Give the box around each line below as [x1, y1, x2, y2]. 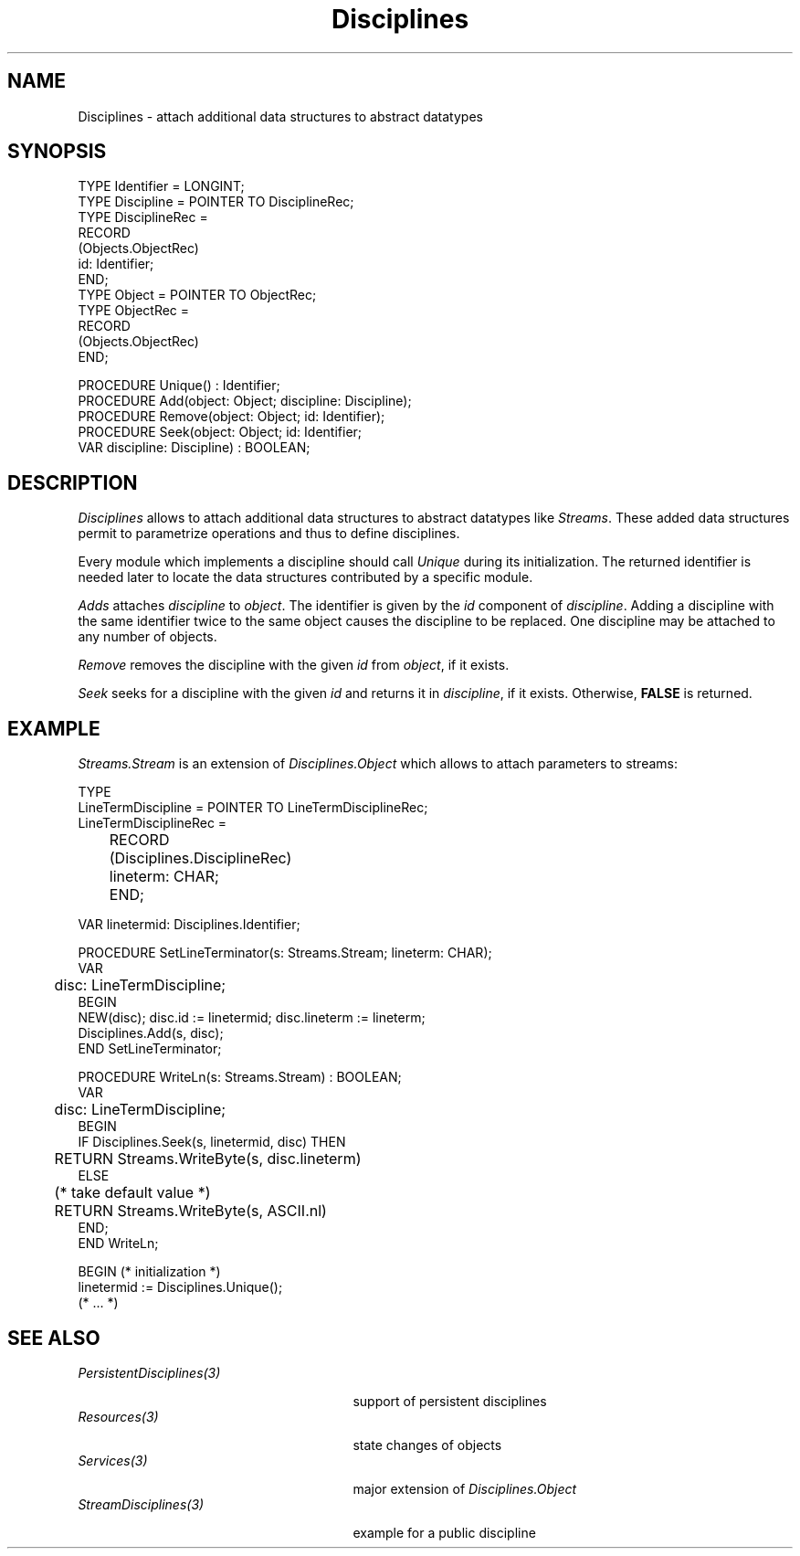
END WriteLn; [78, 1235, 159, 1252]
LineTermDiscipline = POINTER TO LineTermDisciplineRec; [78, 799, 428, 816]
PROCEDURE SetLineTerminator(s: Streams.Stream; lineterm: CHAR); [78, 945, 492, 961]
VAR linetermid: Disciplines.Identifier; [78, 916, 300, 933]
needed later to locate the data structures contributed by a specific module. [78, 569, 533, 586]
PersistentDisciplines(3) [78, 1364, 221, 1381]
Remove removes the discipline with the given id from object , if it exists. [78, 657, 510, 673]
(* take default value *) [54, 1183, 211, 1202]
